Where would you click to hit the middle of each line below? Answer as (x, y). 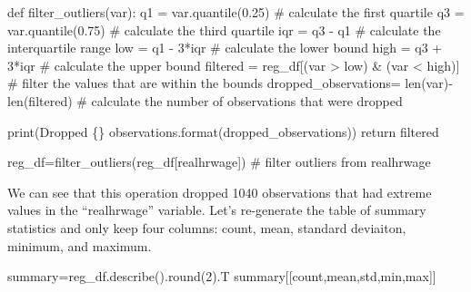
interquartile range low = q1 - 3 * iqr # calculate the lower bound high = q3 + (225, 48)
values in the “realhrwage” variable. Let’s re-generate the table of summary (217, 210)
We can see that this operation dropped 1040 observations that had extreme (220, 192)
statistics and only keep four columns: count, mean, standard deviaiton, (207, 227)
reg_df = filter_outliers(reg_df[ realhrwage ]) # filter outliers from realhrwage (219, 162)
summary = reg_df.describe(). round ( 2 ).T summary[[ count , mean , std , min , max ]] (222, 276)
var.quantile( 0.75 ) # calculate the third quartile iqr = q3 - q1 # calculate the (224, 29)
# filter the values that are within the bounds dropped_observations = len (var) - (230, 83)
